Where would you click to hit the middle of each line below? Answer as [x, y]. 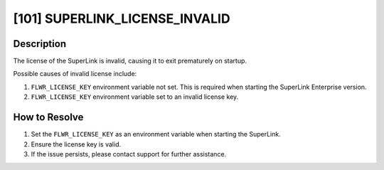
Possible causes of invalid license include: [75, 74]
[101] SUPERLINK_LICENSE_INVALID [122, 18]
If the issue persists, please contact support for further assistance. [129, 154]
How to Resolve [48, 117]
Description [40, 44]
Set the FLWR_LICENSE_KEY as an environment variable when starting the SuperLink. [156, 134]
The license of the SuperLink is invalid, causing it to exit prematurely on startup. [130, 61]
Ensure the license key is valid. [76, 144]
